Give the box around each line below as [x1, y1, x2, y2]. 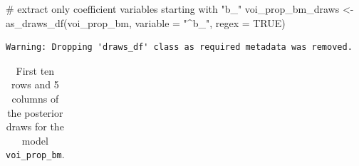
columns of [11, 90, 59, 105]
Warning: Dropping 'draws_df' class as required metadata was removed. [6, 42, 353, 53]
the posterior [7, 105, 63, 120]
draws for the [6, 119, 64, 134]
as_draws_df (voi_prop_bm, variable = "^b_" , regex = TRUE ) [6, 15, 286, 30]
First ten [16, 63, 55, 78]
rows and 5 [11, 77, 59, 92]
